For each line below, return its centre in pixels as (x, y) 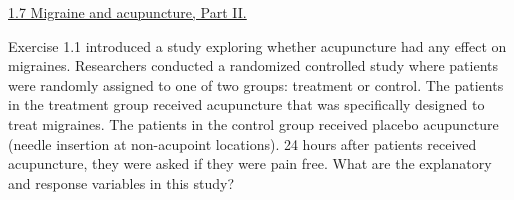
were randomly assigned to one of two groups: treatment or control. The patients (256, 84)
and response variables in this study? (121, 182)
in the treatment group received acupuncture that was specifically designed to (246, 104)
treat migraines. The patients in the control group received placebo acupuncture (253, 123)
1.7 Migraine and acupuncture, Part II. (127, 12)
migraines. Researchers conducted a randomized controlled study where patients (253, 65)
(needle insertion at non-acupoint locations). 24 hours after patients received (242, 143)
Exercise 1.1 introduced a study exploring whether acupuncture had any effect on (257, 45)
